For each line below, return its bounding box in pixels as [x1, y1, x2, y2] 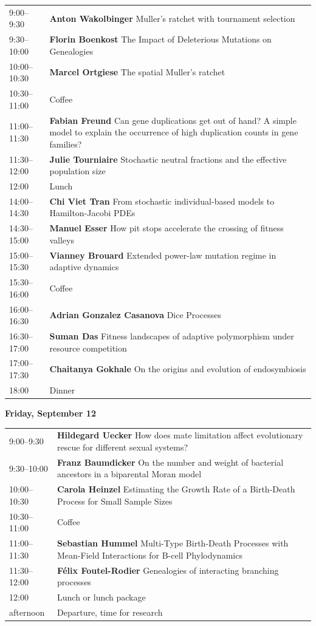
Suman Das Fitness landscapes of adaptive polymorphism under [49, 330, 294, 342]
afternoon [9, 605, 45, 618]
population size [49, 165, 106, 177]
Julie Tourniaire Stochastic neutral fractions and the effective [49, 152, 287, 165]
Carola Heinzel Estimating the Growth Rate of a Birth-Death [57, 483, 295, 495]
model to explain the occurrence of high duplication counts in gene [49, 126, 298, 138]
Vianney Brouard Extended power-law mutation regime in [49, 248, 276, 261]
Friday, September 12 [5, 406, 96, 419]
